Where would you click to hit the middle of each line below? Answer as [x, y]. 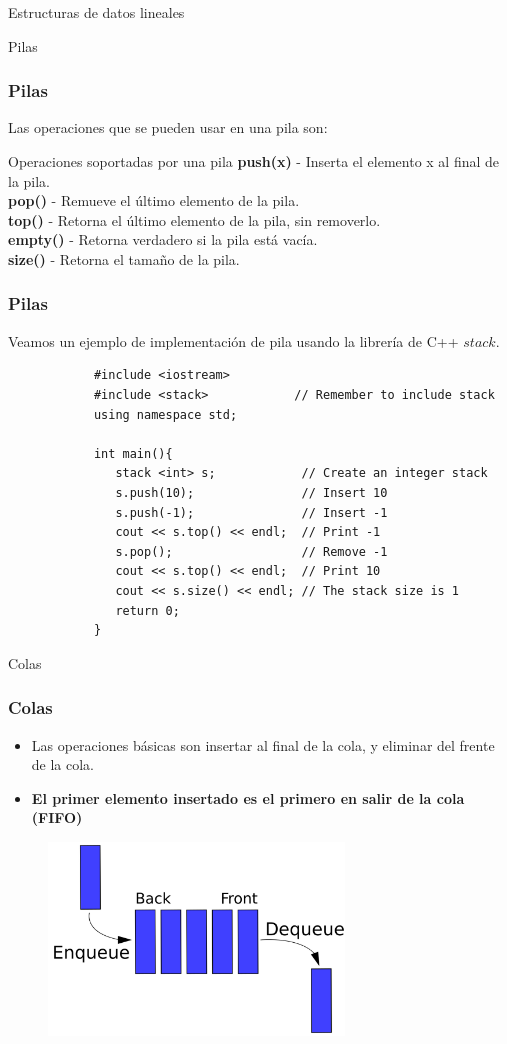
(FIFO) [57, 817]
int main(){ [133, 453]
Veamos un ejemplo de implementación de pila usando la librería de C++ [233, 340]
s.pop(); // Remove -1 [251, 551]
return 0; [147, 610]
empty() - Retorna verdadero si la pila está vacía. [163, 239]
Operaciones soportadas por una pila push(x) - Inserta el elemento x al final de [254, 161]
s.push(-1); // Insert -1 [251, 512]
